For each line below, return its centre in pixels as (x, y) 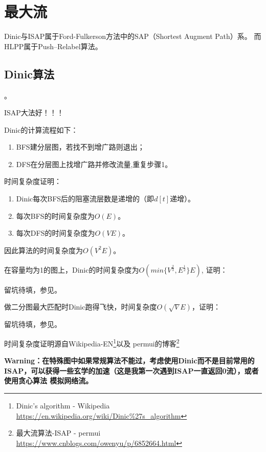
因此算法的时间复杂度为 (43, 250)
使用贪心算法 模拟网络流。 (49, 381)
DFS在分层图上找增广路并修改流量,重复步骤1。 (94, 164)
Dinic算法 (29, 74)
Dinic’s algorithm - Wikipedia (63, 406)
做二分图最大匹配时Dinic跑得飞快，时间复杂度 (81, 307)
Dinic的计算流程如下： (41, 129)
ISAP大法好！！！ (34, 112)
